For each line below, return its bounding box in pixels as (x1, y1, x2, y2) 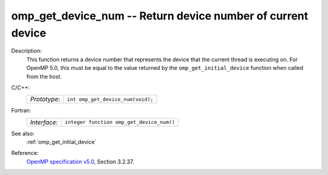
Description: (11, 47, 42, 55)
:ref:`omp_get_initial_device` (26, 139, 97, 146)
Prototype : (30, 95, 61, 103)
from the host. (26, 73, 62, 80)
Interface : (30, 118, 58, 126)
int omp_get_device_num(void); (67, 96, 154, 103)
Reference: (11, 149, 39, 157)
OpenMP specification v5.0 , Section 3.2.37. (26, 158, 134, 165)
